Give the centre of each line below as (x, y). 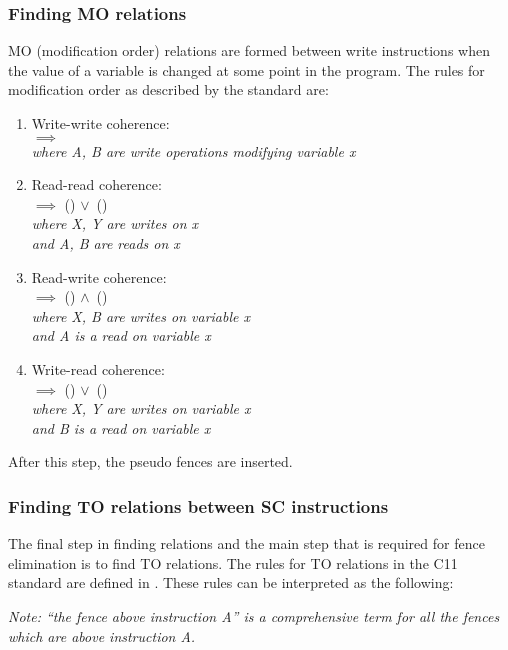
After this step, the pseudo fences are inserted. (150, 461)
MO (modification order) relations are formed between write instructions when (249, 50)
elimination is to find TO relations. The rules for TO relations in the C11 (233, 562)
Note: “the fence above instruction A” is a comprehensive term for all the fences (254, 615)
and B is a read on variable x (121, 427)
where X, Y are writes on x (115, 223)
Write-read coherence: (98, 368)
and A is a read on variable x (121, 335)
